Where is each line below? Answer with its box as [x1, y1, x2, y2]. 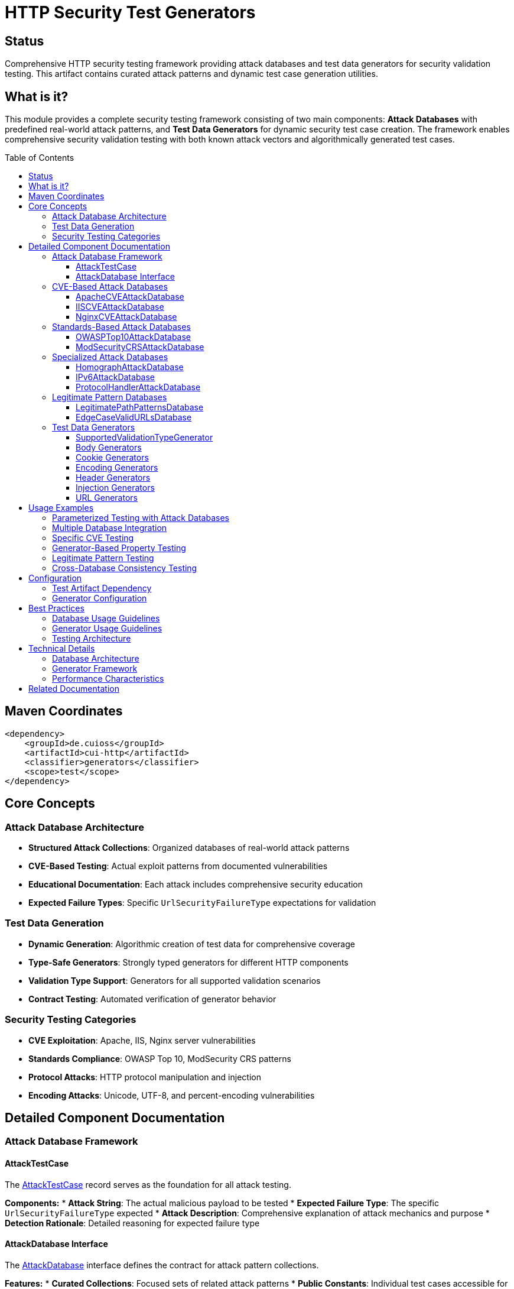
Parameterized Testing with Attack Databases [52, 513, 229, 523]
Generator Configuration [52, 593, 147, 604]
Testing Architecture [52, 633, 131, 644]
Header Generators [76, 472, 151, 483]
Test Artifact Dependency [52, 583, 152, 594]
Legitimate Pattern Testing [52, 553, 154, 563]
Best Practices [28, 603, 84, 614]
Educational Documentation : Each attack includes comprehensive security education [28, 879, 363, 890]
